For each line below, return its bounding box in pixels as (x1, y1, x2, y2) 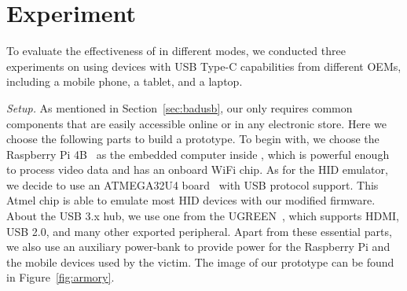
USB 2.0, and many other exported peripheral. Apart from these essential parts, (6, 223, 392, 239)
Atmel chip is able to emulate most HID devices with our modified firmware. (6, 192, 376, 208)
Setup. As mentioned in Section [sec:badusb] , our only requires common (6, 99, 353, 116)
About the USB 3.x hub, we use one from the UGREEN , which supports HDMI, (6, 208, 399, 224)
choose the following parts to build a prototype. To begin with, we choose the (6, 131, 379, 147)
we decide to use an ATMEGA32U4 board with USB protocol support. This (6, 176, 379, 193)
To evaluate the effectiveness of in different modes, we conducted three (6, 42, 346, 59)
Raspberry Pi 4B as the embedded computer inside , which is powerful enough (6, 145, 390, 162)
